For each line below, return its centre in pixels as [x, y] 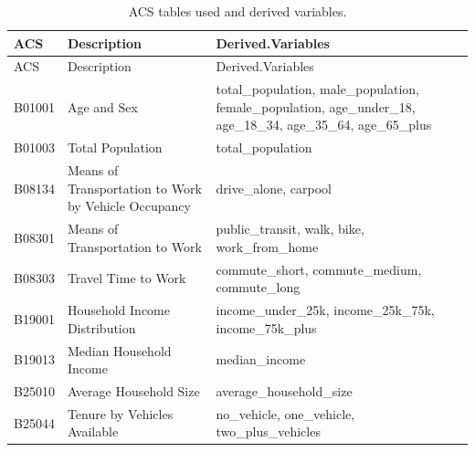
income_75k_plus [266, 327]
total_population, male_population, [317, 89]
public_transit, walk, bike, [290, 229]
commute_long [258, 287]
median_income [261, 359]
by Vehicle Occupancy [129, 206]
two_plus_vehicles [268, 431]
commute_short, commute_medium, [319, 269]
